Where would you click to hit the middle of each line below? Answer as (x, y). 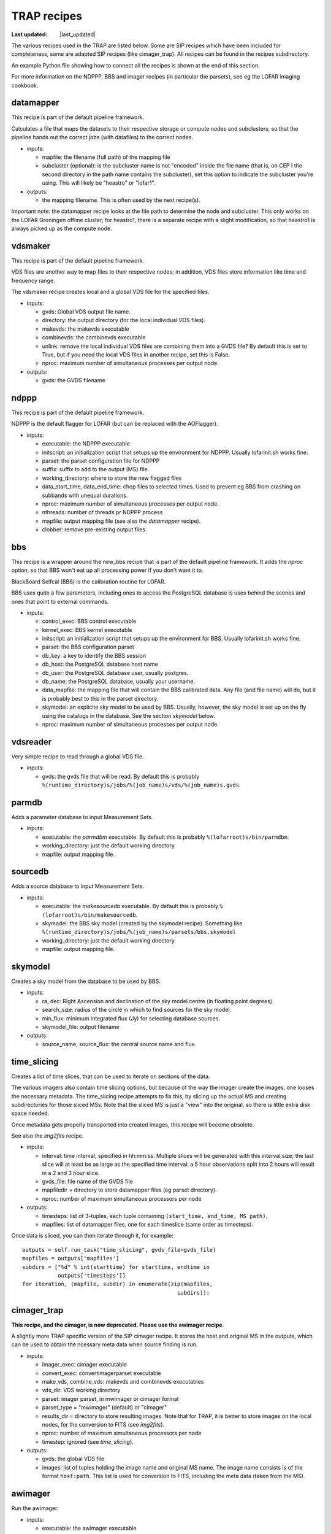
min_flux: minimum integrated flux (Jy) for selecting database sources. (131, 1018)
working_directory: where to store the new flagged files (112, 478)
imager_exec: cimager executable (84, 1365)
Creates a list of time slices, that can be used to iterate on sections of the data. (111, 1076)
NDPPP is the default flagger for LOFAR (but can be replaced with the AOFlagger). (115, 424)
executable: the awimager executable (89, 1528)
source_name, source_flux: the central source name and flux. (119, 1044)
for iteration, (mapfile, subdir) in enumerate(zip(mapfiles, (118, 1284)
